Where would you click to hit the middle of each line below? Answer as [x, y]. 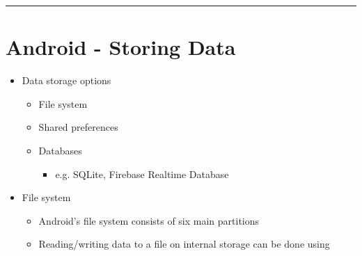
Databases [60, 150]
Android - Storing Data [121, 47]
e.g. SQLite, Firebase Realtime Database [142, 174]
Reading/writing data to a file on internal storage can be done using [184, 244]
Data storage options [66, 80]
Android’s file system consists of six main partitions [149, 220]
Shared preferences [78, 127]
